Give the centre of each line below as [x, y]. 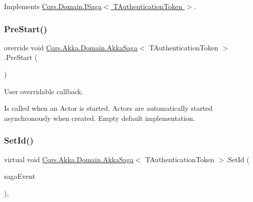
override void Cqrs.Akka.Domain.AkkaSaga [71, 47]
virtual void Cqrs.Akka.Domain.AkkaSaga [69, 159]
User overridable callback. [44, 91]
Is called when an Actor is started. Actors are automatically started [108, 108]
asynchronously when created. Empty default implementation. [100, 118]
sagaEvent [20, 176]
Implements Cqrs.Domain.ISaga [53, 6]
